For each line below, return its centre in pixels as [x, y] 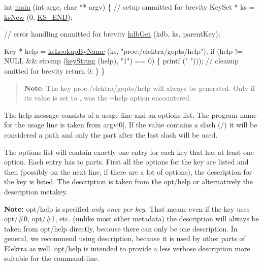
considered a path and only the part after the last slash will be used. [111, 134]
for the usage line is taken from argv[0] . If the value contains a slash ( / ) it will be [131, 125]
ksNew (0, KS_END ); [38, 16]
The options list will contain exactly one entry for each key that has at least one [129, 152]
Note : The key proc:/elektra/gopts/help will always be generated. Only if [139, 88]
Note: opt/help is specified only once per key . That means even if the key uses [127, 208]
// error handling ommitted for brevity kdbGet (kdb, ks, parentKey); [112, 34]
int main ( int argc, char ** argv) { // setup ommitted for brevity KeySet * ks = [129, 7]
